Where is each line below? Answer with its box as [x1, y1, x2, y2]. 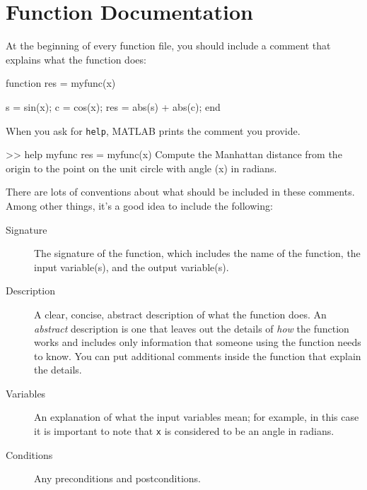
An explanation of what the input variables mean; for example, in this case [34, 410, 359, 424]
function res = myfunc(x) [6, 76, 116, 90]
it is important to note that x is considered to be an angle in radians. [34, 424, 334, 438]
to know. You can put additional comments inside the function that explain [34, 348, 361, 363]
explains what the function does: [6, 52, 146, 66]
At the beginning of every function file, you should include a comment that [6, 38, 331, 53]
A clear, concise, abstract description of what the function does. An [34, 306, 327, 321]
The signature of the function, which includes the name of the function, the [34, 246, 361, 261]
